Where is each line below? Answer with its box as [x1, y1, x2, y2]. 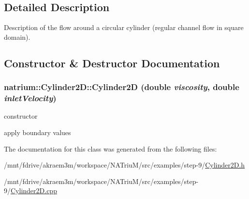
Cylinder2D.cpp [11, 185, 57, 196]
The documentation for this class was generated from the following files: [4, 143, 217, 153]
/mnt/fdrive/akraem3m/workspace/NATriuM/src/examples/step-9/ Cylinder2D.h [4, 160, 245, 170]
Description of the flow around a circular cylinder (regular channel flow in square [4, 22, 244, 32]
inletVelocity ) [4, 92, 57, 104]
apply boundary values [4, 127, 71, 137]
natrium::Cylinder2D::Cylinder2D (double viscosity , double [4, 81, 239, 93]
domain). [4, 31, 30, 42]
